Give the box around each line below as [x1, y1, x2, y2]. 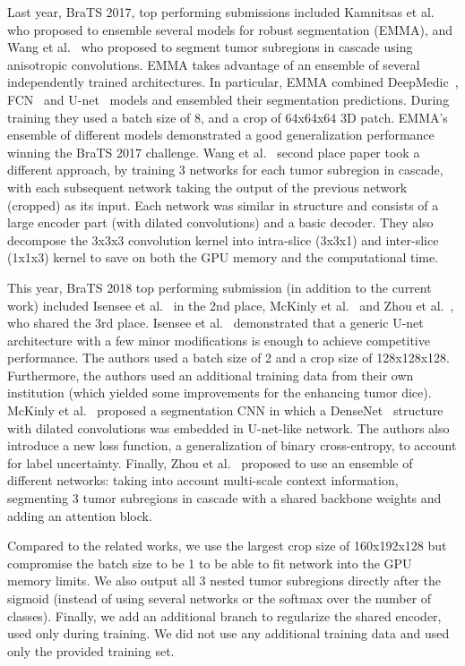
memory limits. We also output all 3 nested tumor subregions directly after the [7, 571, 441, 590]
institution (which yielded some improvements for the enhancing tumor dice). [7, 383, 432, 402]
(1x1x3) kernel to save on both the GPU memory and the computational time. [7, 248, 439, 267]
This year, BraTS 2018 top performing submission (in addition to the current [7, 277, 432, 296]
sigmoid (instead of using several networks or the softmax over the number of [7, 589, 432, 607]
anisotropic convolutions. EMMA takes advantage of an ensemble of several [7, 55, 420, 73]
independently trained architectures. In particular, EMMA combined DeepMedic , [7, 73, 459, 91]
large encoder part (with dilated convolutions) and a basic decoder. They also [7, 213, 434, 232]
